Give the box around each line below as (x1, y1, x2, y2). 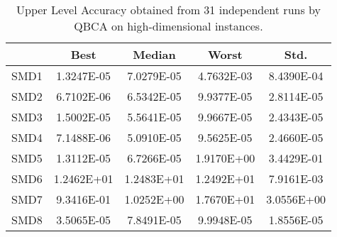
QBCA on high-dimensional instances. (74, 18, 263, 34)
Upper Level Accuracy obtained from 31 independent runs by (16, 1, 321, 18)
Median (133, 46, 176, 62)
